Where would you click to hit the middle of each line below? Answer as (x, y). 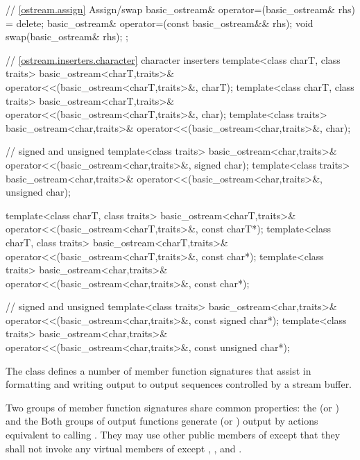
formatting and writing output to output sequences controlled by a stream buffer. (179, 384)
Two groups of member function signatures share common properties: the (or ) (172, 407)
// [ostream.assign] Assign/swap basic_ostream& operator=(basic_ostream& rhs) (180, 9)
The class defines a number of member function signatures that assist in (158, 370)
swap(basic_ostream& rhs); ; (67, 36)
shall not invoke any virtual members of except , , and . (124, 448)
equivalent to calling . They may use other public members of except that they (173, 435)
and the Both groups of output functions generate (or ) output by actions (162, 421)
